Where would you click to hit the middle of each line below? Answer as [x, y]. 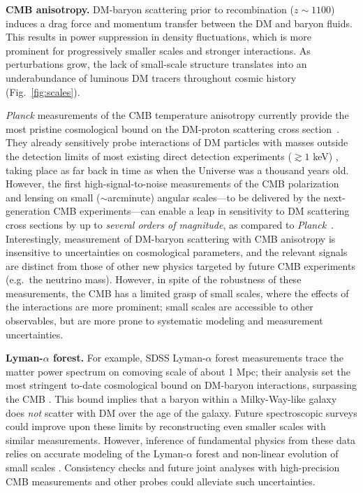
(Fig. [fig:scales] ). [43, 91]
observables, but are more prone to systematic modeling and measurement [164, 321]
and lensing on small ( [53, 197]
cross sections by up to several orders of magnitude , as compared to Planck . [170, 224]
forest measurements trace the [280, 358]
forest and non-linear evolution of [267, 453]
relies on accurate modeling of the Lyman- [96, 453]
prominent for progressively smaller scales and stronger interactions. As [158, 50]
